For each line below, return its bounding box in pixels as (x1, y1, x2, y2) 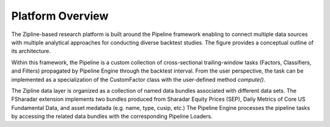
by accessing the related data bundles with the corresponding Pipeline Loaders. (11, 113, 213, 120)
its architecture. (11, 48, 51, 55)
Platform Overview (11, 9, 109, 23)
